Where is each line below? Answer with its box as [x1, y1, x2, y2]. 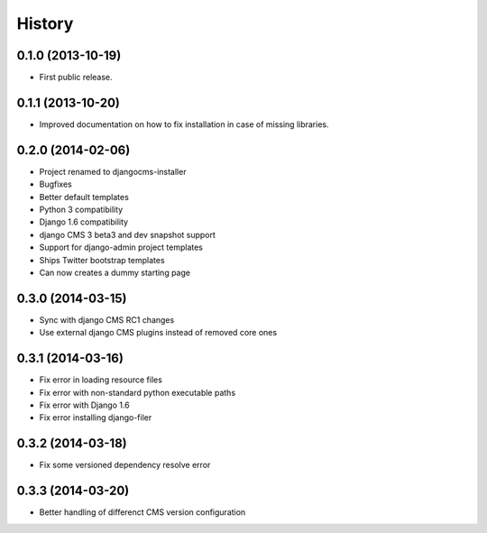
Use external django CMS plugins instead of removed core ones [39, 327, 278, 338]
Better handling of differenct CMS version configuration [39, 507, 246, 518]
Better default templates [39, 191, 130, 202]
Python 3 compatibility [39, 204, 124, 216]
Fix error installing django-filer [39, 412, 152, 423]
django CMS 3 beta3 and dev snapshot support [39, 229, 216, 240]
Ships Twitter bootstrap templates [39, 254, 166, 265]
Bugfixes [39, 179, 72, 189]
